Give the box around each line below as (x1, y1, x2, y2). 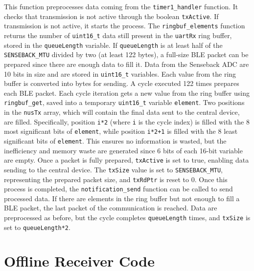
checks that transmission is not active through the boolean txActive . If (4, 11, 219, 21)
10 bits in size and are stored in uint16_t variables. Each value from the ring (4, 68, 236, 79)
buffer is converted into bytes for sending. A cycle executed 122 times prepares (4, 78, 239, 88)
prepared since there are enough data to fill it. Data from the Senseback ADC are (4, 59, 249, 69)
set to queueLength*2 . (4, 222, 70, 232)
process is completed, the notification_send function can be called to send (4, 184, 233, 194)
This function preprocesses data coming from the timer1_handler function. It (4, 1, 238, 11)
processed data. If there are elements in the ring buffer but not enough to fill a (4, 193, 240, 203)
